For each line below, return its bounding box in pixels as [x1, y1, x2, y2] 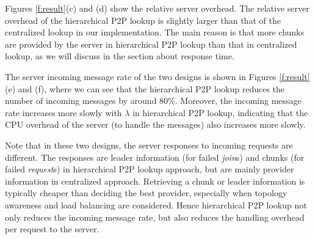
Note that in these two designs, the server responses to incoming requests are [5, 138, 293, 151]
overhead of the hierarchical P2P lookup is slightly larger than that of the [5, 13, 281, 26]
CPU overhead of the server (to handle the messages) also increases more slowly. [5, 118, 306, 131]
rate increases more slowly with [5, 106, 122, 119]
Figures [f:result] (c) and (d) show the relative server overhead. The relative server [5, 2, 310, 14]
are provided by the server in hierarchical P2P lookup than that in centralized [5, 37, 297, 50]
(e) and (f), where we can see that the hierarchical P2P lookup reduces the [5, 82, 285, 95]
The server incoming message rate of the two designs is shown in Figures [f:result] [5, 70, 310, 83]
